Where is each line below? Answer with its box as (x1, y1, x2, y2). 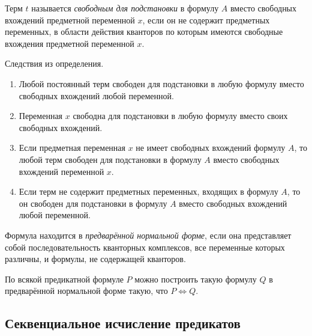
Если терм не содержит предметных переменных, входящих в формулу (19, 185, 278, 198)
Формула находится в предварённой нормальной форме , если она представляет (5, 228, 292, 241)
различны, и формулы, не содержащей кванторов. (5, 252, 186, 265)
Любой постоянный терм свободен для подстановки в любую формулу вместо (19, 77, 304, 90)
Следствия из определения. (5, 57, 104, 70)
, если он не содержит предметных (142, 13, 270, 26)
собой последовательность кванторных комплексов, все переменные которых (5, 240, 285, 253)
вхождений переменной (19, 165, 104, 177)
